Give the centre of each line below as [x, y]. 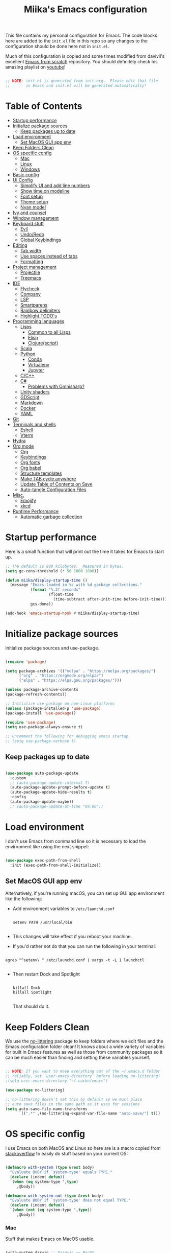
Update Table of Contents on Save [56, 484]
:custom [18, 778]
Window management [36, 218]
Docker [28, 408]
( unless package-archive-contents [42, 690]
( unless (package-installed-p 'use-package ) [53, 708]
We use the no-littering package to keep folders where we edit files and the [84, 1041]
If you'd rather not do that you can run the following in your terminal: [84, 946]
